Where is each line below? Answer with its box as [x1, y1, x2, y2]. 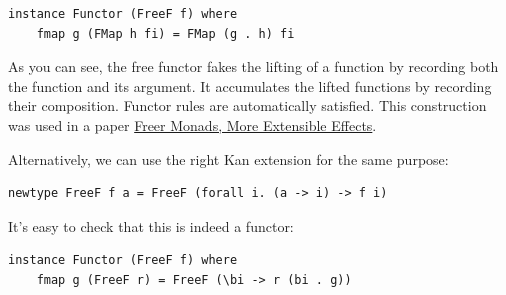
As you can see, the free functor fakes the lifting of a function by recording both [8, 56, 499, 77]
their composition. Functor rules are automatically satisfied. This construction [8, 95, 487, 116]
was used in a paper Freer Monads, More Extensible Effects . [8, 114, 377, 135]
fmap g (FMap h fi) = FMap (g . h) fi [36, 26, 295, 41]
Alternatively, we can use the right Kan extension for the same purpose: [8, 148, 449, 169]
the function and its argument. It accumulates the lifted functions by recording [8, 75, 492, 96]
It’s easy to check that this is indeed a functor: [8, 215, 294, 236]
